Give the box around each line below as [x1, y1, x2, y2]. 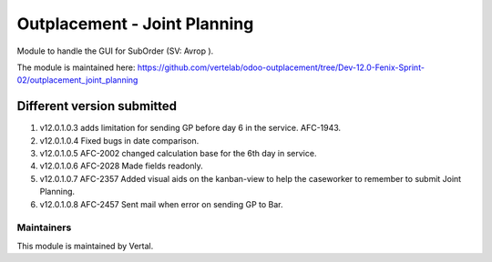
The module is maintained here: [16, 62, 136, 73]
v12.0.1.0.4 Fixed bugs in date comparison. [39, 135, 200, 146]
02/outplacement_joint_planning [16, 75, 138, 86]
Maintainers [16, 221, 72, 234]
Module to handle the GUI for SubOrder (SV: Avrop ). [16, 45, 214, 56]
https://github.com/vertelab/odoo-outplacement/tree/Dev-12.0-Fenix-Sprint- [137, 62, 425, 73]
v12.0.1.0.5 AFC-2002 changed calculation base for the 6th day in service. [39, 148, 317, 159]
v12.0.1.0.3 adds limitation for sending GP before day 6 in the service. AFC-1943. [39, 123, 342, 134]
